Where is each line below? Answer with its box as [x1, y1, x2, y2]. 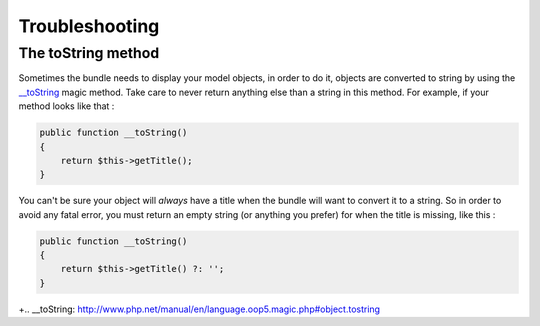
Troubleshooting [18, 15, 160, 37]
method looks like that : [18, 100, 115, 112]
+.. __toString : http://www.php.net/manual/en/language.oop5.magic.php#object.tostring [18, 303, 380, 315]
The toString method [18, 44, 160, 62]
